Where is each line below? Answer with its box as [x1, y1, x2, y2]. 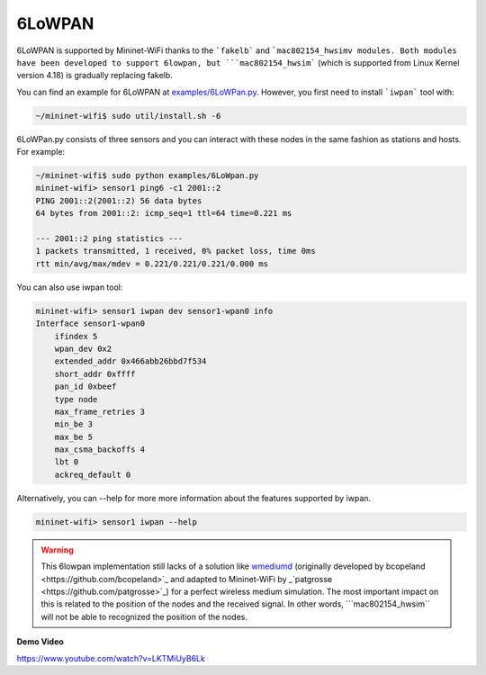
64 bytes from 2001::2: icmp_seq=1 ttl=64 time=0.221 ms [35, 208, 292, 219]
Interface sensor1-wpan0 [35, 319, 146, 328]
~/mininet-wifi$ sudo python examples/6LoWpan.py [35, 171, 259, 181]
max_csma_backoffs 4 [54, 445, 146, 454]
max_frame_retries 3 [54, 406, 146, 417]
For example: [16, 147, 66, 157]
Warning [40, 544, 74, 555]
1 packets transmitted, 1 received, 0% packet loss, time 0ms [35, 246, 316, 256]
